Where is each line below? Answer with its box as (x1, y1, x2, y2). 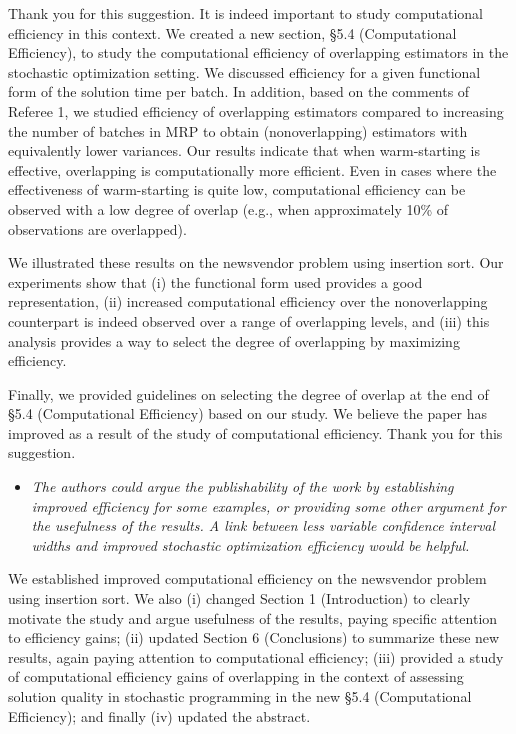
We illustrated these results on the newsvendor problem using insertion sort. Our (8, 252, 504, 273)
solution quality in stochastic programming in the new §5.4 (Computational (8, 686, 472, 706)
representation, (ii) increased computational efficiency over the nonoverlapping (8, 291, 488, 312)
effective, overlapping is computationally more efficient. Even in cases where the (8, 159, 497, 180)
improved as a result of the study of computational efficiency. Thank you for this (8, 422, 503, 443)
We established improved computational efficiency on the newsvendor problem (8, 568, 487, 589)
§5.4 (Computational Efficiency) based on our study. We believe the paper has (8, 403, 488, 424)
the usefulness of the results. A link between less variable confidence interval (31, 515, 496, 536)
